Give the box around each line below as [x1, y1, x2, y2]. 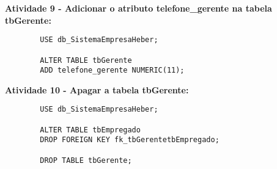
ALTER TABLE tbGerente [40, 56, 132, 65]
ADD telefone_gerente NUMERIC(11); [40, 66, 185, 75]
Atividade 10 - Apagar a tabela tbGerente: [5, 83, 189, 96]
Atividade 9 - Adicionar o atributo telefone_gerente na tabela [5, 2, 272, 14]
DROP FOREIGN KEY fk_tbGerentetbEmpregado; [40, 135, 220, 145]
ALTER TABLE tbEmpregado [40, 125, 141, 134]
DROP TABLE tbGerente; [40, 156, 132, 165]
